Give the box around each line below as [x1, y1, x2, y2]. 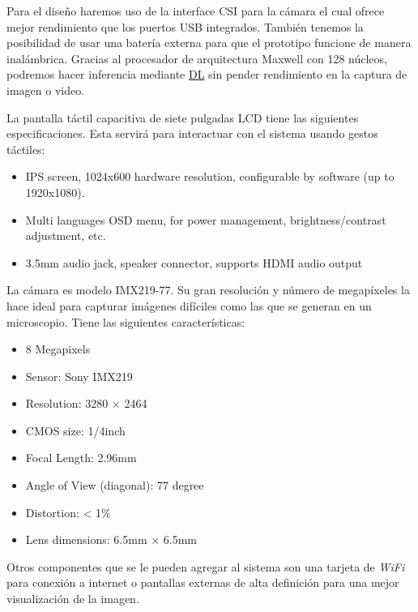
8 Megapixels [25, 340, 91, 357]
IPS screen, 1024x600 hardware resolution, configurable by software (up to [25, 168, 395, 185]
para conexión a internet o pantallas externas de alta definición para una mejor [6, 574, 399, 591]
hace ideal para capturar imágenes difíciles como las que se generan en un [6, 297, 372, 314]
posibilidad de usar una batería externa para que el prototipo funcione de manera [6, 34, 412, 51]
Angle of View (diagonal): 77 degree [25, 477, 204, 494]
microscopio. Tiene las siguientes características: [6, 313, 245, 330]
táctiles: [6, 140, 45, 157]
